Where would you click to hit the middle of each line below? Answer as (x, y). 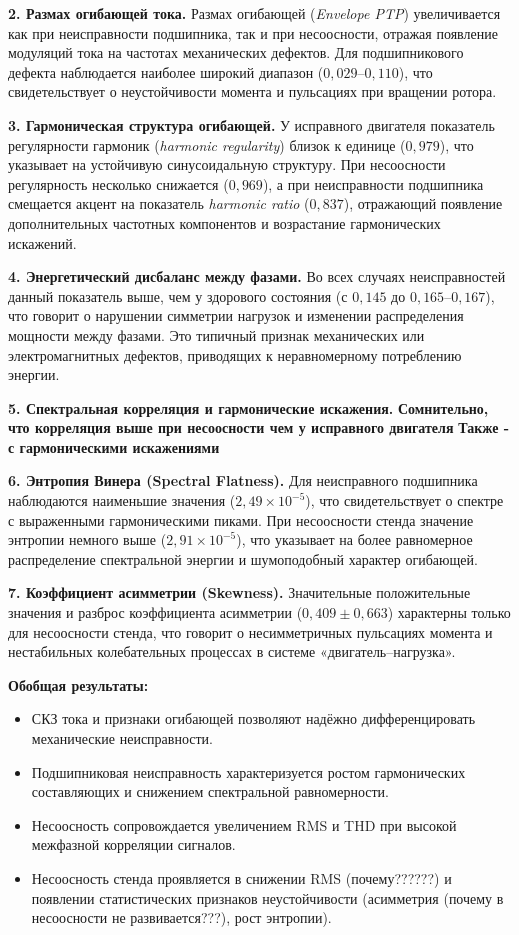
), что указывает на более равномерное (354, 539)
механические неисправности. (122, 738)
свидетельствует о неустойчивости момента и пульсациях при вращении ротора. (252, 91)
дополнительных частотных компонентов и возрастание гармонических (224, 222)
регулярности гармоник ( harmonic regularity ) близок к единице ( (207, 144)
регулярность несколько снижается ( (118, 183)
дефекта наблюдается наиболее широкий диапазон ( (166, 71)
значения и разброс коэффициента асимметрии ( (155, 612)
